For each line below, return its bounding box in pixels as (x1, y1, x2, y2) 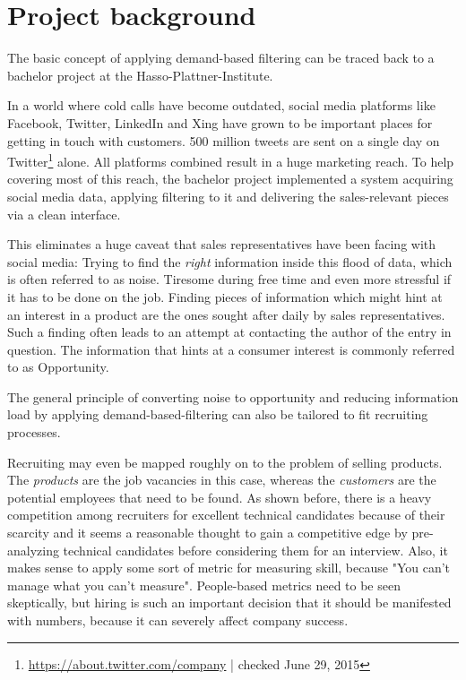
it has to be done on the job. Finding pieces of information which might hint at (7, 287, 443, 306)
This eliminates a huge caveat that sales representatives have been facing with (7, 235, 436, 254)
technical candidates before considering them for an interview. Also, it (63, 540, 448, 559)
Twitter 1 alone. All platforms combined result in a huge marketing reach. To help (7, 150, 454, 170)
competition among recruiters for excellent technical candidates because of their (7, 505, 445, 524)
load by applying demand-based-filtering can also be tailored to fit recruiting (7, 405, 428, 424)
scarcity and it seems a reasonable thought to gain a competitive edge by (7, 523, 408, 542)
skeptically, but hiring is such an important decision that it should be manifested (7, 593, 452, 612)
